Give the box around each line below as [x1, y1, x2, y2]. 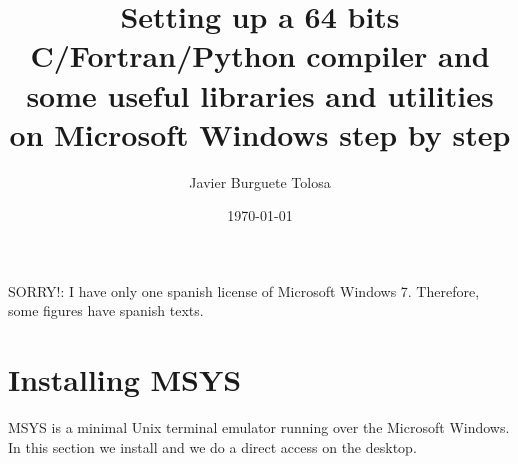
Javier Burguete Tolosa [189, 171, 331, 192]
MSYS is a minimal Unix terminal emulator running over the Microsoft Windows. [8, 417, 510, 438]
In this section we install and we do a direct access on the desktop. [8, 436, 417, 457]
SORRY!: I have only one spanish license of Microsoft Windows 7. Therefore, [8, 280, 480, 301]
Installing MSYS [8, 359, 242, 400]
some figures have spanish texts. [8, 300, 204, 321]
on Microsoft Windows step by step [9, 113, 511, 154]
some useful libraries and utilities [26, 74, 494, 115]
